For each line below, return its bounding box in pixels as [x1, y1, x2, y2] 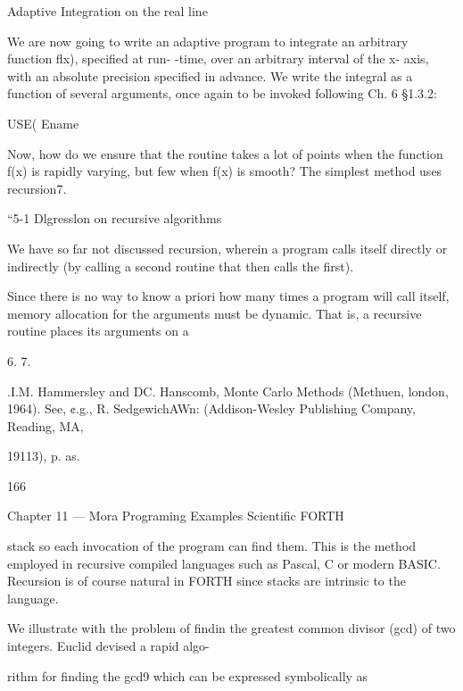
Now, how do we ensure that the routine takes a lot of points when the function [7, 144, 443, 162]
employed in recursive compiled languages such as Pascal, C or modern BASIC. [7, 554, 441, 572]
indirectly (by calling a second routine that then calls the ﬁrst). [7, 256, 354, 275]
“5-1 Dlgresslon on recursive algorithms [7, 209, 222, 228]
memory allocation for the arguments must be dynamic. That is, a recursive [7, 304, 422, 322]
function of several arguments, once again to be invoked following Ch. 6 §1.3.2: [7, 84, 437, 103]
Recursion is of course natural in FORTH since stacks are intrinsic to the [7, 571, 406, 590]
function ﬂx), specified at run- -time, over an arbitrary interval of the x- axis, [7, 49, 429, 68]
